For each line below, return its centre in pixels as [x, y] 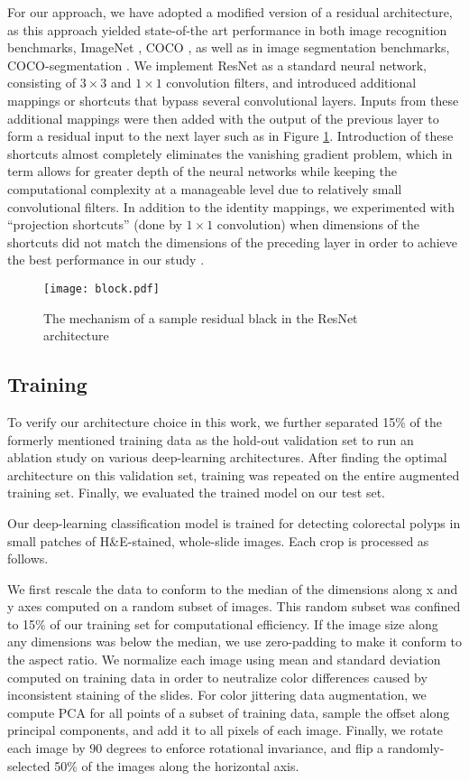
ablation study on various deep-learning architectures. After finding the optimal [227, 457]
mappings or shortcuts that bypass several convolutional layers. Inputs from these [233, 100]
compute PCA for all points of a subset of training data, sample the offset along [229, 712]
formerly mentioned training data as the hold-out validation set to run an [211, 439]
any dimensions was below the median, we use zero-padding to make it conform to [234, 642]
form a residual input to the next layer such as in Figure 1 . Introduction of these [230, 136]
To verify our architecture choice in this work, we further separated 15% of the [225, 421]
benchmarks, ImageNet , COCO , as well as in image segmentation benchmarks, [229, 47]
